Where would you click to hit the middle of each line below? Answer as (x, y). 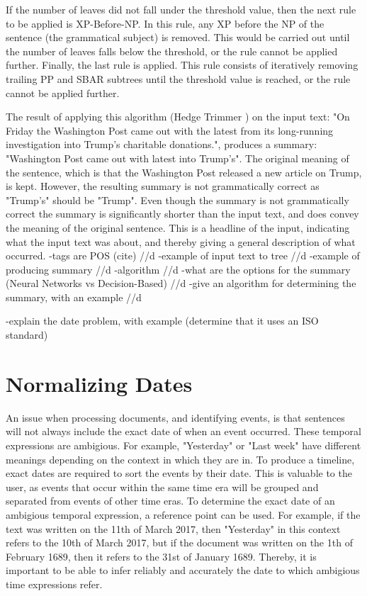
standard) (27, 335)
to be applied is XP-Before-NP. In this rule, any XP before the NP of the (165, 23)
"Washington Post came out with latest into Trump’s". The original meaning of (177, 158)
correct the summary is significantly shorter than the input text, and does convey (182, 214)
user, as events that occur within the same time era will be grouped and (162, 487)
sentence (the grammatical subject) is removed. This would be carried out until (178, 37)
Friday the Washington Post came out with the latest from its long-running (170, 130)
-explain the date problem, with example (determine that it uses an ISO (162, 321)
